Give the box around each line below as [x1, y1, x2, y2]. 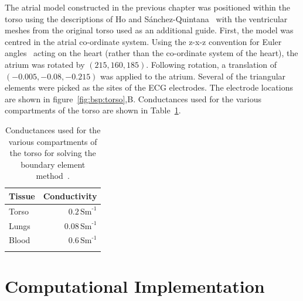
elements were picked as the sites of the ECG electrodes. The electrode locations [5, 81, 293, 94]
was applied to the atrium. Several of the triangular [100, 70, 286, 82]
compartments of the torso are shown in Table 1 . [5, 104, 181, 116]
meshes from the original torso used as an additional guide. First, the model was [5, 24, 294, 36]
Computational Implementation [5, 274, 265, 297]
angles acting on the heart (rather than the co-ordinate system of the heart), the [5, 47, 298, 59]
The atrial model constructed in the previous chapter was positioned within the [5, 1, 290, 13]
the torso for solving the [9, 147, 96, 159]
